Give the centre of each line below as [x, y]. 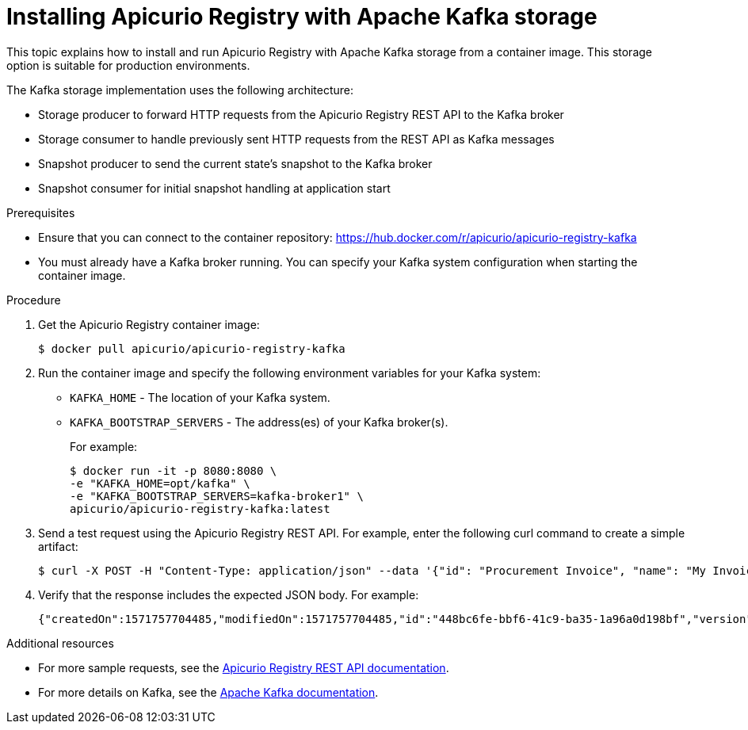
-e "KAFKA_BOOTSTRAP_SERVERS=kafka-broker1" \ [217, 496]
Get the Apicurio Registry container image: [149, 324]
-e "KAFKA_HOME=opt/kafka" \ [160, 483]
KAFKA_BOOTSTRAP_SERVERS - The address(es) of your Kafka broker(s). [259, 422]
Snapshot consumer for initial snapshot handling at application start [214, 188]
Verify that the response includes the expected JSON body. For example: [229, 594]
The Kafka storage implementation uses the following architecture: [180, 90]
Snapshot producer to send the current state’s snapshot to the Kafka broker [235, 163]
